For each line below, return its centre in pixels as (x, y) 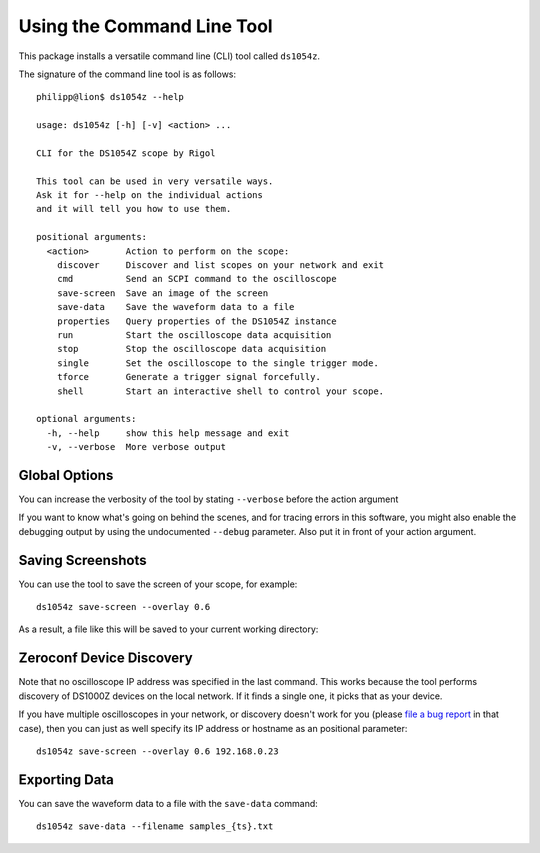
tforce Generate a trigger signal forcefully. (189, 377)
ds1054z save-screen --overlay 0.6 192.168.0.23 (157, 751)
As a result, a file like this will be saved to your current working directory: (168, 629)
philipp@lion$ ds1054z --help (110, 97)
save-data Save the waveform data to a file (175, 307)
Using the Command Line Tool (146, 26)
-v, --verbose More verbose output (136, 447)
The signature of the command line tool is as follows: (127, 74)
